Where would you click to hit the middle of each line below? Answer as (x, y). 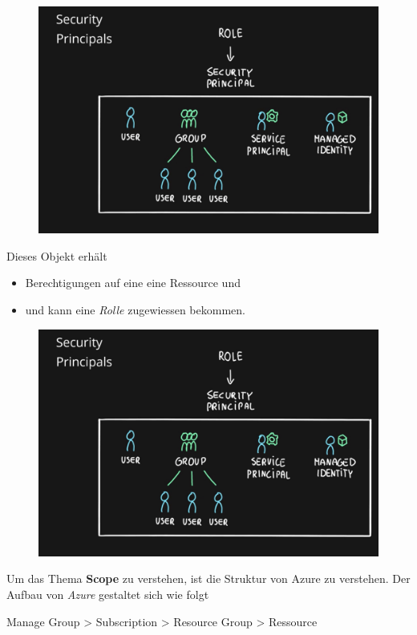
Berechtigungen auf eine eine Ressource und (133, 283)
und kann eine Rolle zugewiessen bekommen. (135, 309)
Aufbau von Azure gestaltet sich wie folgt (108, 594)
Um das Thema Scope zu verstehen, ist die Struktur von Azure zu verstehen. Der (208, 578)
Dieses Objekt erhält (57, 255)
